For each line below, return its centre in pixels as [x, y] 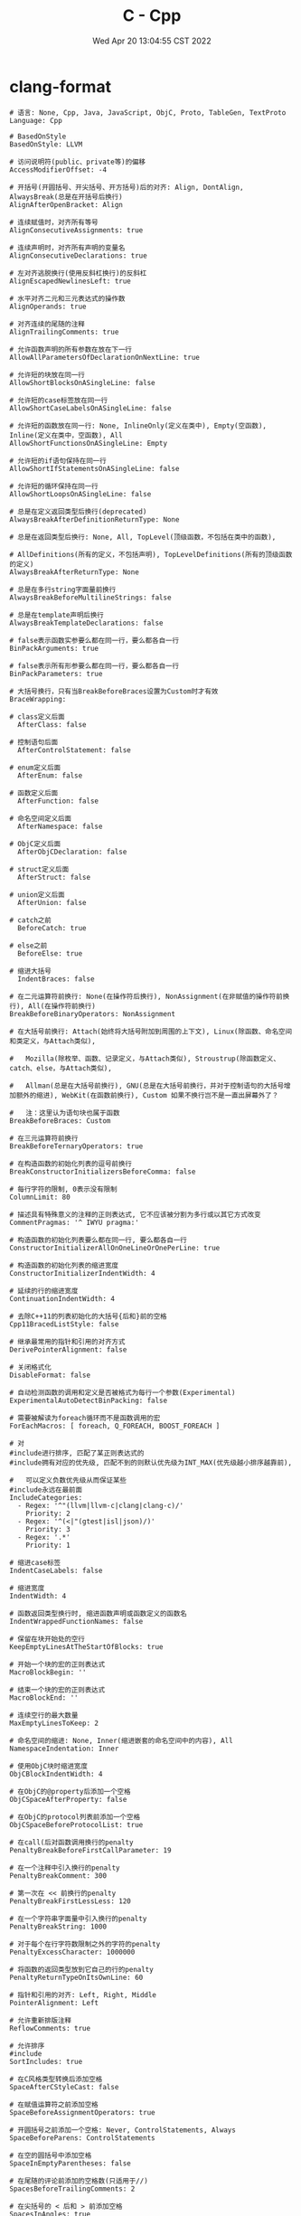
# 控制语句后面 [34, 742]
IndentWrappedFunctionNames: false [76, 1621]
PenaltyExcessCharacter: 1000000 [72, 1952]
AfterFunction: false [58, 801]
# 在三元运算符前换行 [44, 1138]
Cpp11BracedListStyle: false [64, 1324]
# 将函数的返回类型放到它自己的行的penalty [81, 1969]
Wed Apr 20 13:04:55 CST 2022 [152, 41]
